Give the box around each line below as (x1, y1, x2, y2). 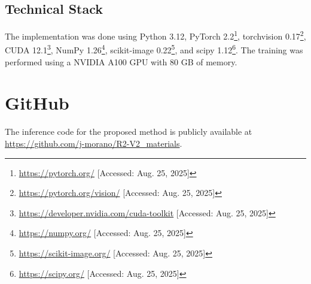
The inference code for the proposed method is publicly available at (5, 125, 252, 138)
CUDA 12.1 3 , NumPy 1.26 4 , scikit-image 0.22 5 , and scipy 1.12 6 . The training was (5, 42, 303, 56)
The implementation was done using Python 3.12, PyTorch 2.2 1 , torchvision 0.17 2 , (5, 28, 306, 42)
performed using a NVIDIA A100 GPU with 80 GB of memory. (5, 55, 237, 68)
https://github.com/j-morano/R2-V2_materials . (5, 137, 182, 150)
